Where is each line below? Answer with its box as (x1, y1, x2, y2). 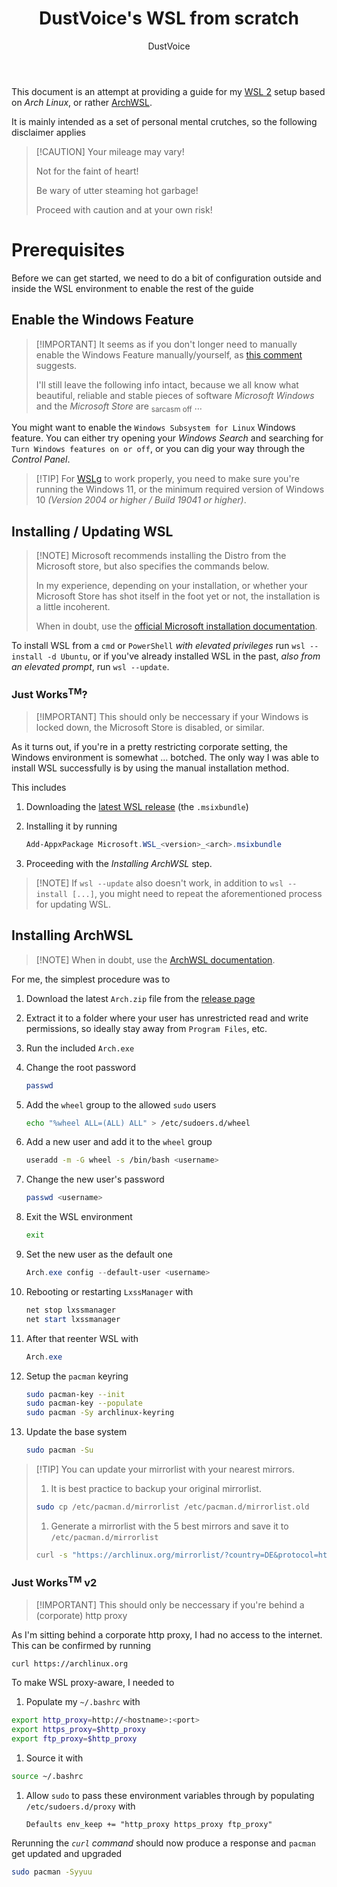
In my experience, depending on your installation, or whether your (35, 580, 308, 592)
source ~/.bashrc (11, 1772, 84, 1782)
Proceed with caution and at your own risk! (35, 203, 213, 216)
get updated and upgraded (11, 1847, 123, 1859)
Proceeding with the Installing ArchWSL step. (25, 857, 213, 869)
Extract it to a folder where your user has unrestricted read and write (25, 1012, 309, 1024)
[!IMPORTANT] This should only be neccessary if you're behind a (35, 1598, 305, 1611)
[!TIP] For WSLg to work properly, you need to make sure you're (35, 473, 300, 485)
